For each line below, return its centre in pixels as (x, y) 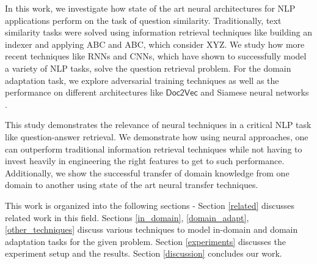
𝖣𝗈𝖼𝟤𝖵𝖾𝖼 (182, 93)
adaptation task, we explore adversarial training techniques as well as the (142, 80)
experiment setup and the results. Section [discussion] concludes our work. (144, 253)
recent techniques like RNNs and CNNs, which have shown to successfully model (156, 56)
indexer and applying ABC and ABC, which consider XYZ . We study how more (155, 44)
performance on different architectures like (84, 92)
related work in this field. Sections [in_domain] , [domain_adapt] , (127, 217)
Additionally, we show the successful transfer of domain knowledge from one (147, 172)
